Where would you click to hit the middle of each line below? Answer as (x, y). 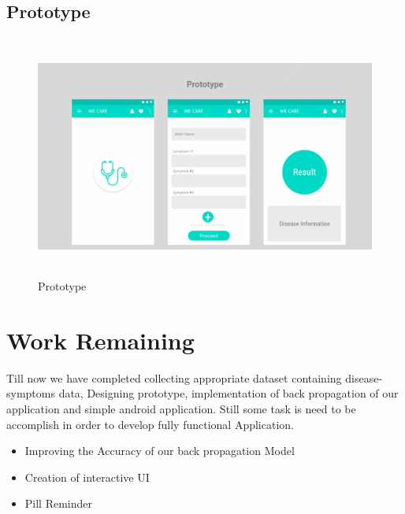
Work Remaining (100, 340)
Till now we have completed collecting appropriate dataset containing (174, 377)
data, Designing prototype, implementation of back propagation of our (229, 393)
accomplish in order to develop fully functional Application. (150, 424)
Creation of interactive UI (87, 477)
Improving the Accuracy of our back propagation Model (160, 451)
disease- (364, 377)
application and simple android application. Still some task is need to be (181, 409)
